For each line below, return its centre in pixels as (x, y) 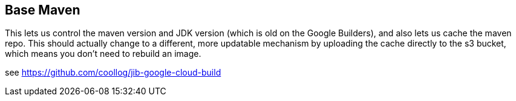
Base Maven (43, 10)
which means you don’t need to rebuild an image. (103, 54)
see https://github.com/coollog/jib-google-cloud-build (113, 73)
